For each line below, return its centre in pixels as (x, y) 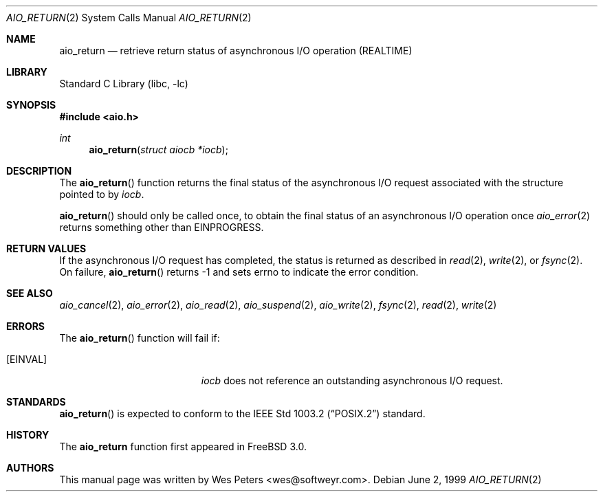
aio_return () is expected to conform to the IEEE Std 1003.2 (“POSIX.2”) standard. (242, 413)
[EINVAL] (27, 359)
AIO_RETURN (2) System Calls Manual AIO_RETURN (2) (129, 18)
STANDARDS (36, 402)
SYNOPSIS (31, 105)
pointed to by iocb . (102, 194)
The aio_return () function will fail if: (140, 338)
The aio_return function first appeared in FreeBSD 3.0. (183, 446)
